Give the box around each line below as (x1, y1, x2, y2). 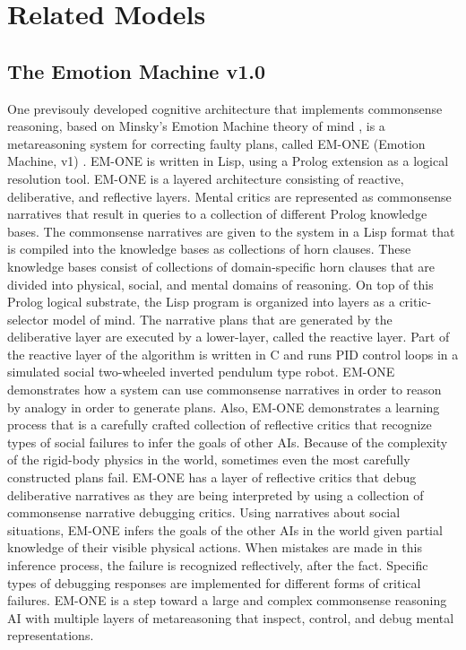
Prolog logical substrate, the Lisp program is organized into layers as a (7, 292, 395, 311)
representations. (7, 626, 94, 645)
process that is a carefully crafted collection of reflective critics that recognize (7, 415, 432, 434)
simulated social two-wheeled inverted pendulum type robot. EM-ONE (7, 362, 395, 381)
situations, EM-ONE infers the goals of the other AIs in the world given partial (7, 520, 443, 539)
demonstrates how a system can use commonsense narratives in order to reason (7, 380, 442, 399)
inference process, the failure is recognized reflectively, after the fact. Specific (7, 556, 428, 575)
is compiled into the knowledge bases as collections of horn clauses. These (7, 239, 411, 258)
